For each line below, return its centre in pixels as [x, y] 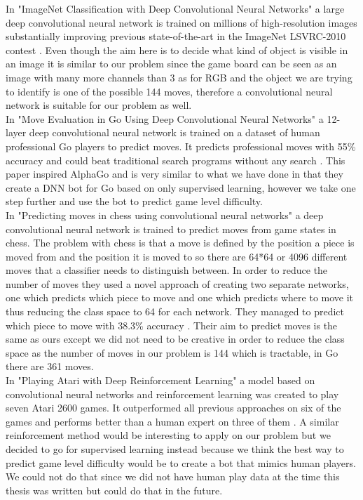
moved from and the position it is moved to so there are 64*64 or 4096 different [177, 256]
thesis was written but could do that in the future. [114, 490]
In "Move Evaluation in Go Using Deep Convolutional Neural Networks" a [165, 118]
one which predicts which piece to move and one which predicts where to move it [180, 297]
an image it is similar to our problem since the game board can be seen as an [171, 64]
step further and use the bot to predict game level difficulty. [134, 201]
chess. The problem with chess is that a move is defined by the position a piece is [180, 243]
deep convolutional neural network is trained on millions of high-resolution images [181, 22]
